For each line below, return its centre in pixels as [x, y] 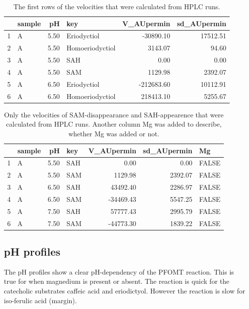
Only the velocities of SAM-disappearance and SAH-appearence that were [114, 114]
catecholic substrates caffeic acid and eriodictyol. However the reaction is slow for [124, 291]
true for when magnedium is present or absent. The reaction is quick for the [117, 281]
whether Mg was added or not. [114, 133]
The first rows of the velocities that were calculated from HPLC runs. [117, 6]
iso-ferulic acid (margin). [40, 300]
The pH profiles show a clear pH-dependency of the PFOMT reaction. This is [119, 271]
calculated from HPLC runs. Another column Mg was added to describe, [114, 124]
